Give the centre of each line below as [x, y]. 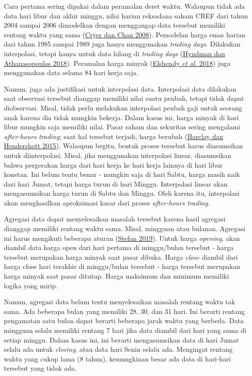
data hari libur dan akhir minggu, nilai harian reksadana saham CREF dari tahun [126, 15]
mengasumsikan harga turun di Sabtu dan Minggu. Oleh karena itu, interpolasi [122, 193]
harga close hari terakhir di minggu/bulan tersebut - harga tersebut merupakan [122, 266]
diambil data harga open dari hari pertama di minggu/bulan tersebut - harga [119, 247]
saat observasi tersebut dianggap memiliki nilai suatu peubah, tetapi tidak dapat [124, 98]
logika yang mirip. [31, 285]
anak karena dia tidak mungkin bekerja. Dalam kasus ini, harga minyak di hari [121, 117]
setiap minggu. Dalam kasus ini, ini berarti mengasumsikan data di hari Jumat [121, 339]
